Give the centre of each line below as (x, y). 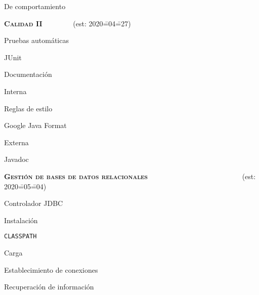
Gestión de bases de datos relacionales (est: (130, 176)
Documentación (28, 74)
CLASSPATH (20, 237)
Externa (16, 142)
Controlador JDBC (34, 203)
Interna (15, 91)
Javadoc (16, 159)
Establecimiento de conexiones (51, 269)
